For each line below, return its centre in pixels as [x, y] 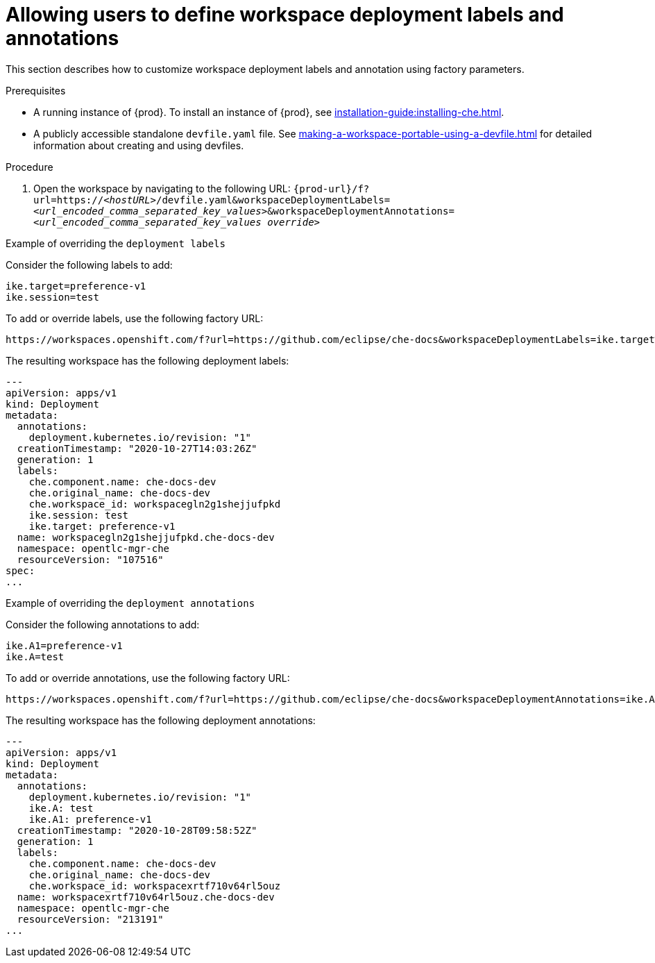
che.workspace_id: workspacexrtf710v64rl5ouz [155, 886]
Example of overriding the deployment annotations [130, 603]
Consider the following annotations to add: [103, 624]
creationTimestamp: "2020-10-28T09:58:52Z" [137, 830]
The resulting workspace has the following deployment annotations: [161, 720]
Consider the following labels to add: [89, 265]
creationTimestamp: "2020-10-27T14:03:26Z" [137, 448]
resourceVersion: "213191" [90, 919]
